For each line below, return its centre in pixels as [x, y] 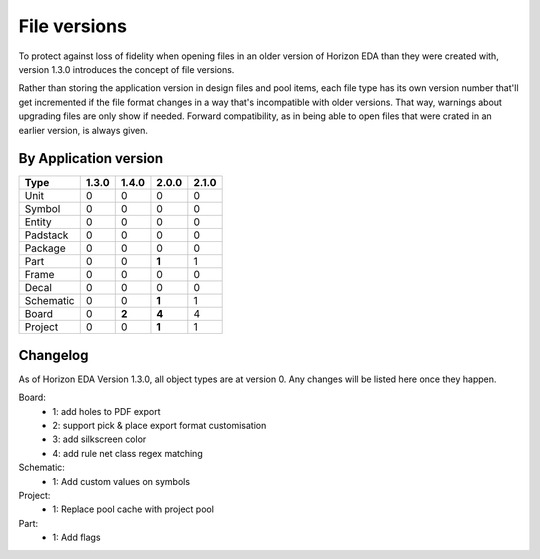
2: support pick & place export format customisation [159, 426]
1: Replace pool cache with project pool [133, 509]
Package [45, 248]
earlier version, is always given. [83, 130]
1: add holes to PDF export [106, 411]
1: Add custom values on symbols [121, 481]
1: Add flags [76, 537]
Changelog [53, 355]
